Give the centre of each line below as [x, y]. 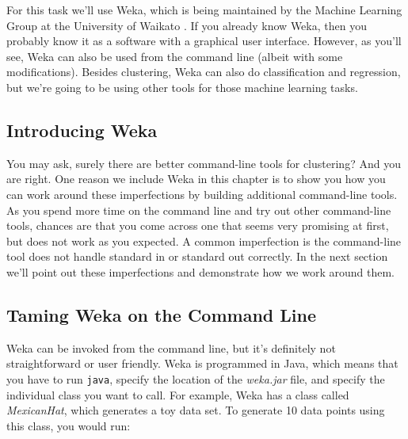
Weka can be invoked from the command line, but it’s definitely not [171, 347]
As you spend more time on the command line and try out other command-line [199, 210]
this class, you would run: [69, 425]
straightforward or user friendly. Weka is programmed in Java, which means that [202, 363]
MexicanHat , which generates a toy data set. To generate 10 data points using [196, 410]
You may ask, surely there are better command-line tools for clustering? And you [204, 163]
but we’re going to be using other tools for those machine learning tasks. [182, 87]
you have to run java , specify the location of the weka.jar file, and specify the [196, 378]
